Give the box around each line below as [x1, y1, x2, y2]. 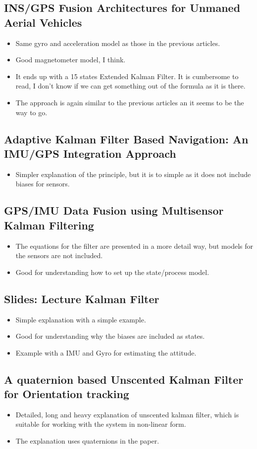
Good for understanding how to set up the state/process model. [15, 267, 209, 277]
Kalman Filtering [4, 217, 94, 232]
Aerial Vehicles [4, 14, 82, 30]
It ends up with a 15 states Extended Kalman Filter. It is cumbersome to [15, 71, 239, 81]
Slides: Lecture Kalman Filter [4, 291, 159, 306]
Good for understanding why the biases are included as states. [15, 331, 205, 341]
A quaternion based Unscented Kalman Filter [4, 371, 244, 387]
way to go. [15, 107, 48, 117]
